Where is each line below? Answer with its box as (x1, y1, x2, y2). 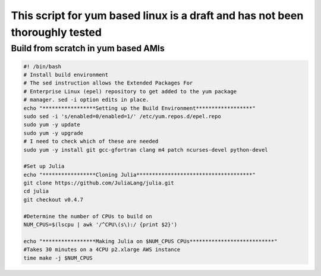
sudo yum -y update (23, 121, 80, 128)
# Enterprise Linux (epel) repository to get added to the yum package (23, 88, 237, 95)
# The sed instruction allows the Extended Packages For (23, 80, 193, 86)
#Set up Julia (23, 163, 65, 170)
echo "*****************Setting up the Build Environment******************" (23, 105, 256, 111)
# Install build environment (23, 71, 109, 78)
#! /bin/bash (23, 63, 62, 70)
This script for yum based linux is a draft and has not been (11, 9, 304, 22)
